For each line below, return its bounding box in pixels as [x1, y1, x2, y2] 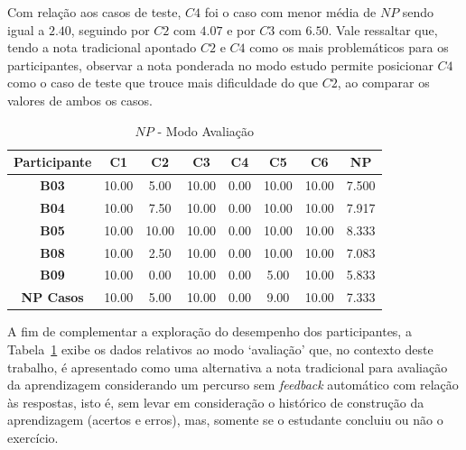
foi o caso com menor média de [204, 3, 377, 21]
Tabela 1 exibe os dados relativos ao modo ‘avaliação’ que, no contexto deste [7, 339, 433, 358]
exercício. [7, 427, 59, 446]
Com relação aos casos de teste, [7, 3, 182, 21]
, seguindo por [70, 20, 150, 39]
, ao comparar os [337, 73, 430, 92]
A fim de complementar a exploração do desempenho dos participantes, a [7, 322, 412, 341]
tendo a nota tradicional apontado [7, 38, 197, 57]
